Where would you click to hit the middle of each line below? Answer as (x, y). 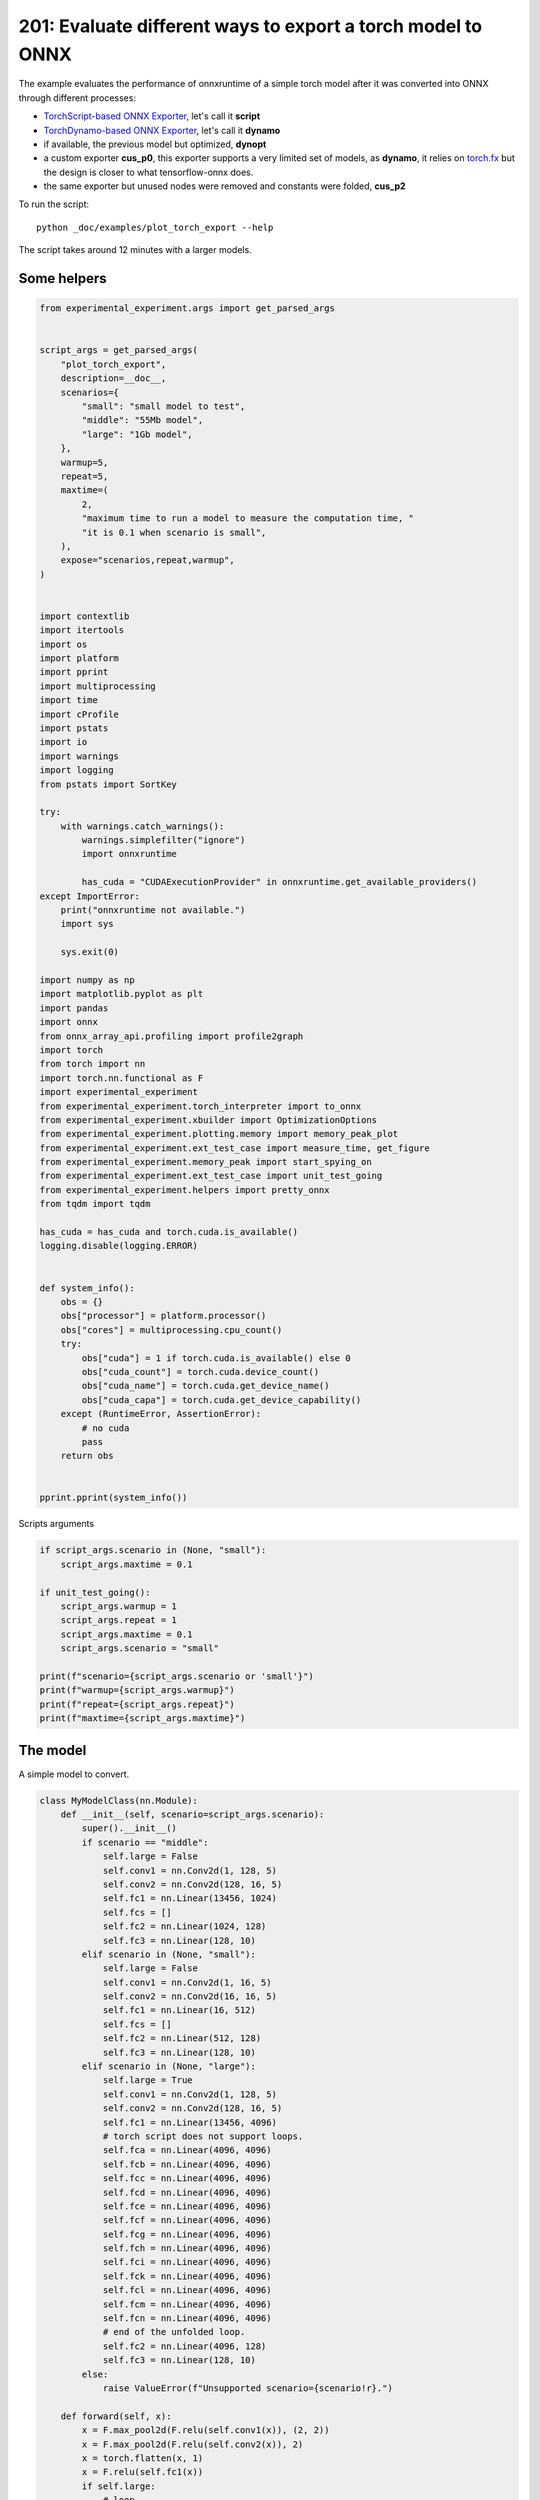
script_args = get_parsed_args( (119, 350)
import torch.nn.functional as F (121, 1078)
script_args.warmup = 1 (118, 1606)
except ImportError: (89, 896)
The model (52, 1750)
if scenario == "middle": (145, 1842)
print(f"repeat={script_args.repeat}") (137, 1704)
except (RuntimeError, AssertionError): (161, 1414)
